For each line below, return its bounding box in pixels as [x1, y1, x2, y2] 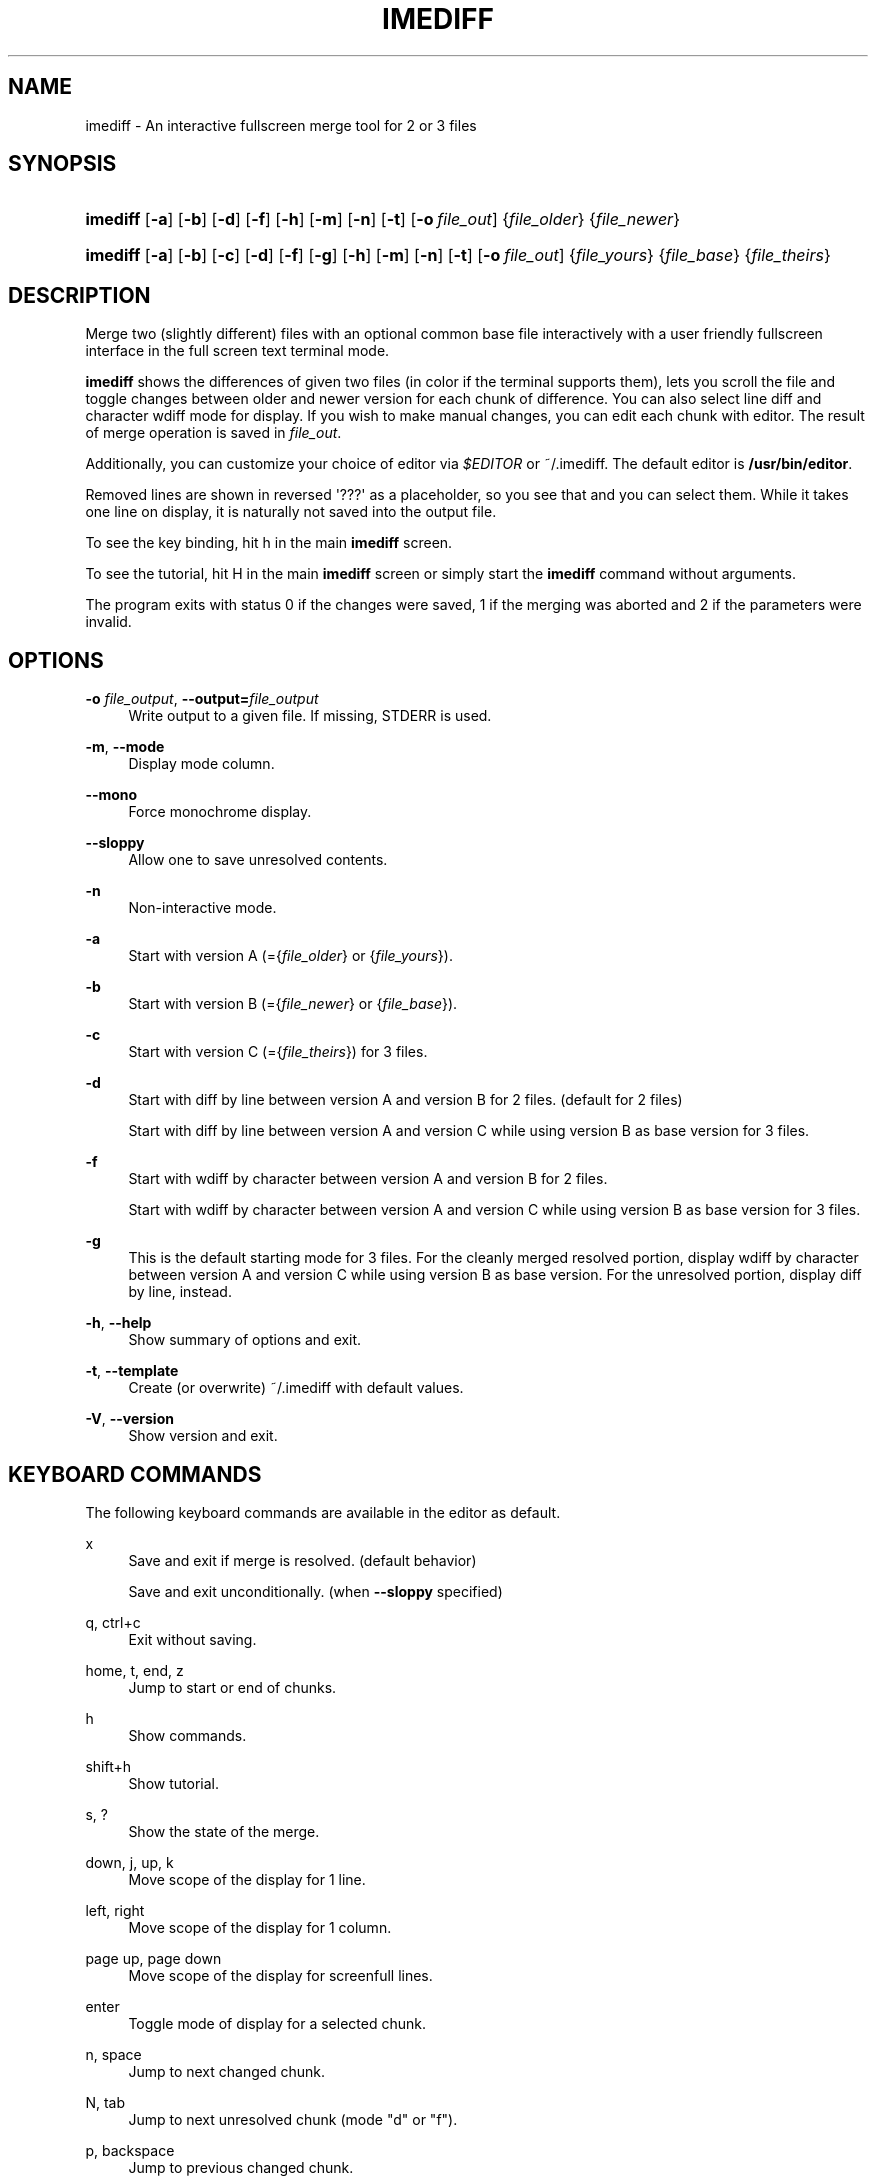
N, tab [85, 2093, 125, 2111]
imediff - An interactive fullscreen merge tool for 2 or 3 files [85, 116, 477, 134]
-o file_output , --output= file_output [85, 690, 319, 708]
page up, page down [85, 1949, 222, 1967]
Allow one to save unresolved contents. [128, 851, 388, 869]
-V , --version [85, 1410, 174, 1428]
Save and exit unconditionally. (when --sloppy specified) [128, 1582, 503, 1600]
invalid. [85, 613, 132, 631]
